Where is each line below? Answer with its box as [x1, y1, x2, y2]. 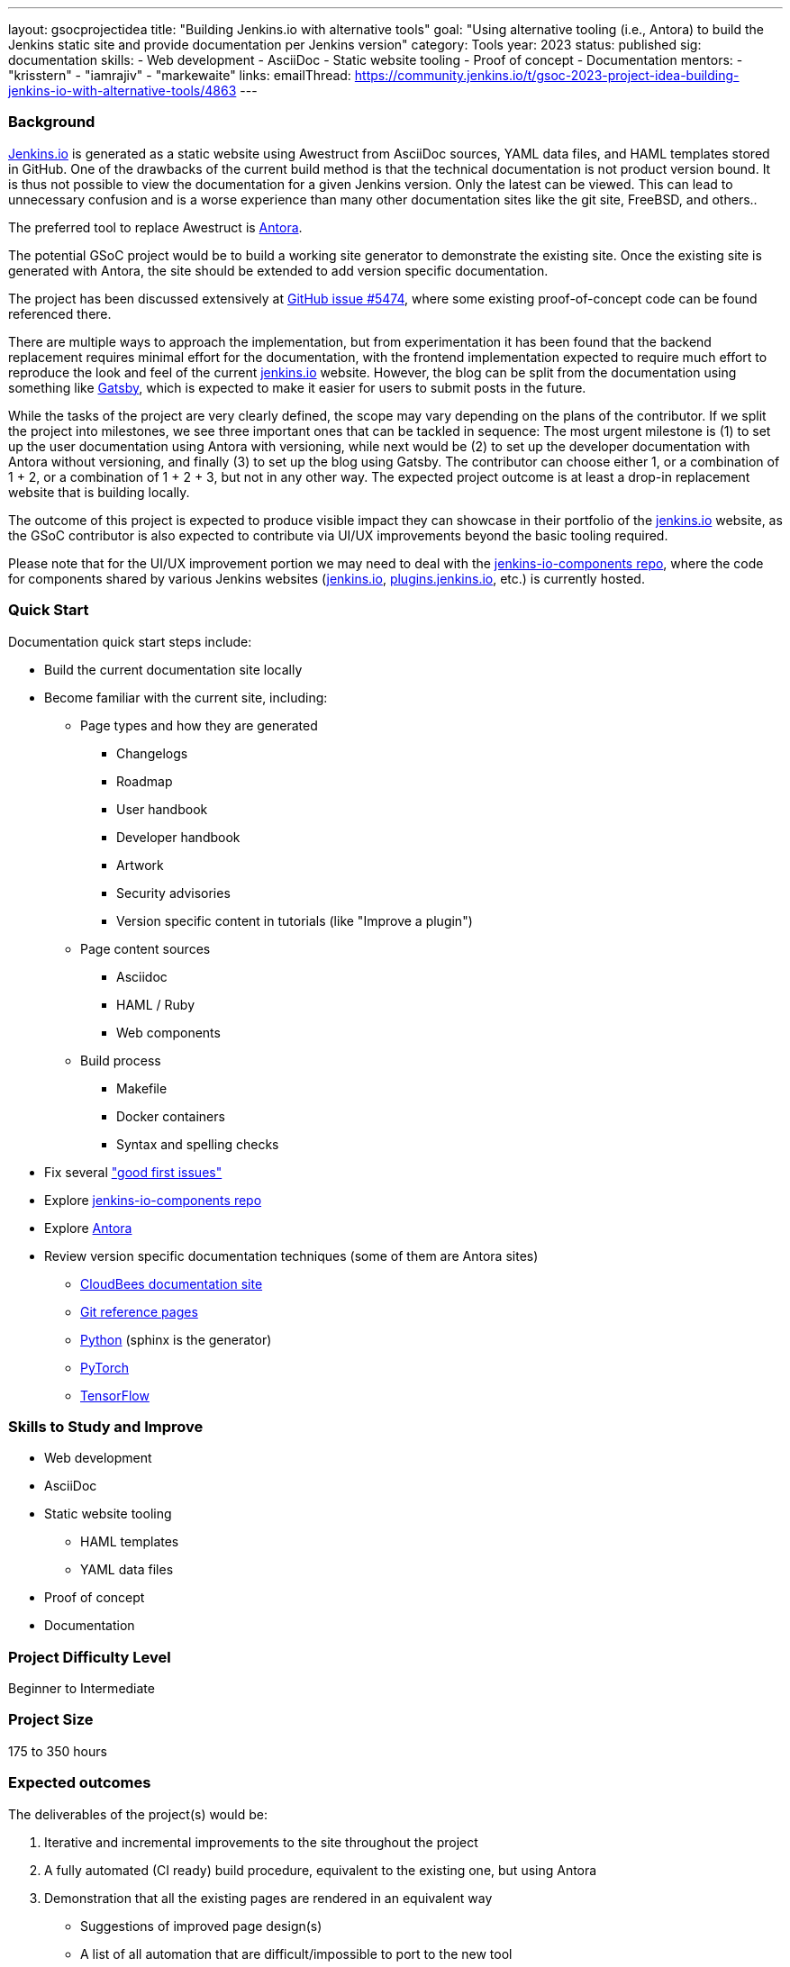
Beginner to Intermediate [8, 1681, 155, 1696]
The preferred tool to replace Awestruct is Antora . [8, 219, 303, 235]
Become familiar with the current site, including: [44, 689, 328, 705]
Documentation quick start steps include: [8, 633, 252, 649]
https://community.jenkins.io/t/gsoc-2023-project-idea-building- [354, 68, 740, 83]
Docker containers [116, 1108, 225, 1124]
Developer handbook [116, 829, 241, 845]
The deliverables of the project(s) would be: [8, 1806, 268, 1822]
